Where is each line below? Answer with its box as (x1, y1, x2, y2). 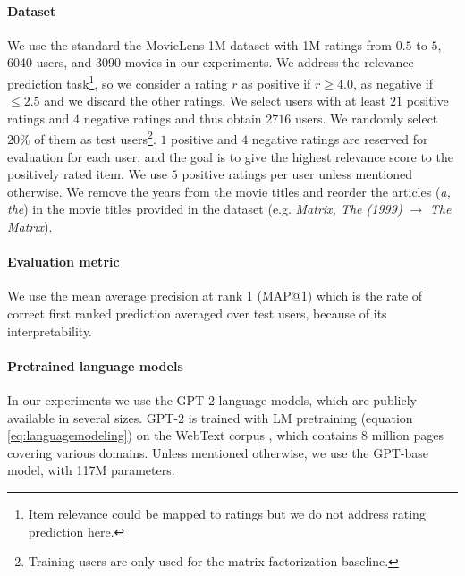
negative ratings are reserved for (251, 130, 428, 148)
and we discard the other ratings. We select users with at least (44, 91, 386, 110)
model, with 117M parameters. (7, 461, 175, 479)
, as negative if (352, 73, 434, 92)
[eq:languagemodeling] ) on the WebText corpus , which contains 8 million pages (7, 426, 444, 445)
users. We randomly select (294, 108, 438, 127)
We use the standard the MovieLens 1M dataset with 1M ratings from (7, 35, 393, 54)
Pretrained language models (7, 356, 183, 375)
